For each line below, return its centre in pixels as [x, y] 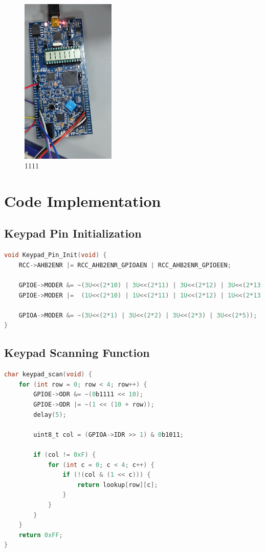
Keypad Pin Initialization [73, 233]
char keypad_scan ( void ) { [48, 375]
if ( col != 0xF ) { [65, 454]
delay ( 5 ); [50, 415]
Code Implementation [83, 200]
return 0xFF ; [41, 535]
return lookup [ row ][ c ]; [118, 485]
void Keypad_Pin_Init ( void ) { [56, 255]
